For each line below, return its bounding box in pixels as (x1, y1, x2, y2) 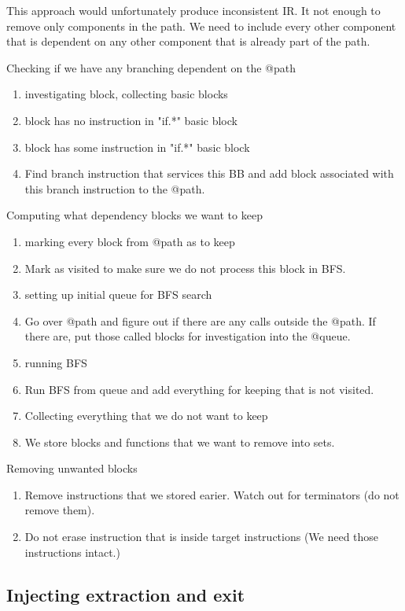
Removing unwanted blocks (6, 460, 138, 477)
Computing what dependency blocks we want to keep (6, 207, 263, 223)
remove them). (24, 502, 95, 518)
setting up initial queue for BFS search (24, 286, 212, 303)
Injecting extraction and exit (6, 582, 245, 606)
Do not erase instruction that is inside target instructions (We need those (24, 528, 379, 545)
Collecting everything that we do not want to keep (24, 407, 268, 424)
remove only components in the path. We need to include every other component (6, 17, 396, 34)
